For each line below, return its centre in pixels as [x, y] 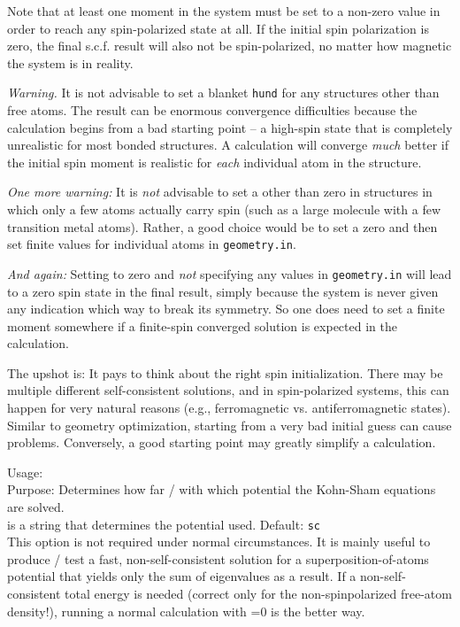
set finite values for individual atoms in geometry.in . [152, 244]
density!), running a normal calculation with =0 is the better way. [186, 611]
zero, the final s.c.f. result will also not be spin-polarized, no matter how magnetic [230, 46]
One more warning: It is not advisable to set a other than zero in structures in [220, 192]
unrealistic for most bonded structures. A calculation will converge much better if [228, 145]
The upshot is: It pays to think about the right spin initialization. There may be [225, 372]
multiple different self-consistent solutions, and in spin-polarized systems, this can [228, 390]
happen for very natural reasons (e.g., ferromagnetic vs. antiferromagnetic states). [229, 408]
